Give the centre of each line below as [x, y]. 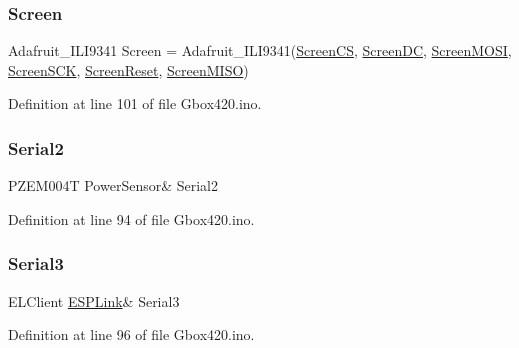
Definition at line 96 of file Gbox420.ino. [131, 334]
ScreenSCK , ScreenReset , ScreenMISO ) [128, 69]
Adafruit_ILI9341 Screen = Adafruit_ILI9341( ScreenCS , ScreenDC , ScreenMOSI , [260, 50]
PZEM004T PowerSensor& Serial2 [113, 185]
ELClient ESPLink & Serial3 [94, 300]
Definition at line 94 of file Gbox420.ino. [131, 218]
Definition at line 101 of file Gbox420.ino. [135, 103]
